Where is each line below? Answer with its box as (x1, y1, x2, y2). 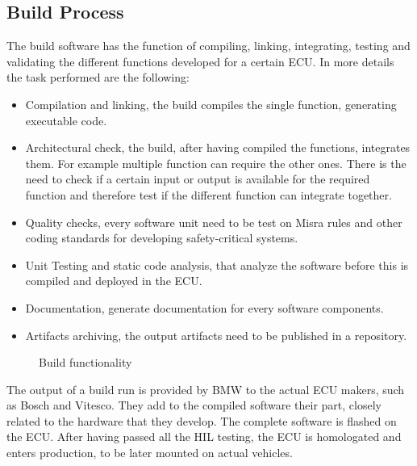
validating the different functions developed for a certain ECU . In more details (6, 52, 394, 69)
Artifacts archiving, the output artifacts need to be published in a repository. (25, 326, 407, 343)
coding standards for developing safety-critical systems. (25, 229, 298, 246)
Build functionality (39, 354, 132, 371)
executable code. (25, 111, 107, 128)
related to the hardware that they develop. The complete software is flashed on (6, 412, 397, 429)
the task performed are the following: (6, 69, 190, 86)
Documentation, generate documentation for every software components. (25, 299, 384, 316)
